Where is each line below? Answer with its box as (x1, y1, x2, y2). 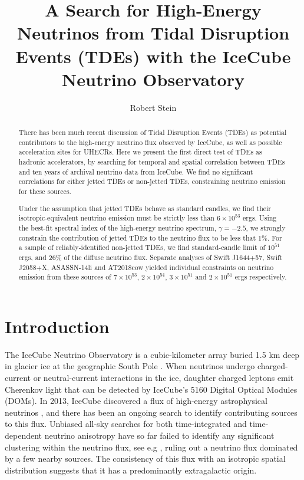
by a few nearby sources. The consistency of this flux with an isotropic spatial (5, 452, 286, 465)
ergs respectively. (234, 272, 287, 282)
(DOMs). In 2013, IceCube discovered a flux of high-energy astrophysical (5, 394, 267, 407)
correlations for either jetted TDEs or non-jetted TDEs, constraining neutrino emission (18, 176, 286, 186)
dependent (5, 429, 42, 441)
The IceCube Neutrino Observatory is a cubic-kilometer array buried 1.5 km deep (5, 348, 300, 360)
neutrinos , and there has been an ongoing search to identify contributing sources (5, 406, 298, 418)
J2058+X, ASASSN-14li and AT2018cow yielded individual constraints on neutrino (18, 262, 274, 272)
